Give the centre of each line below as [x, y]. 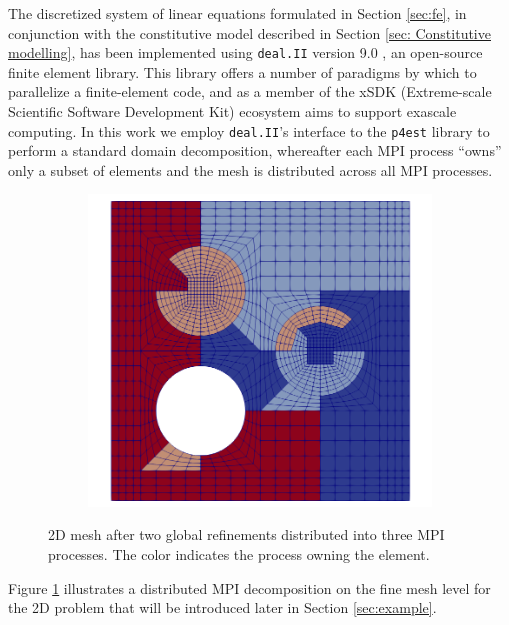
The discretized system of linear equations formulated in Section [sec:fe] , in [237, 13]
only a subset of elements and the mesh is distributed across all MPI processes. [250, 169]
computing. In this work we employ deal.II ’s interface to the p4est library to [249, 130]
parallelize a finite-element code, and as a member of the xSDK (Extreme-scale [250, 91]
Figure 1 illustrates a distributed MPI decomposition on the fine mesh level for [249, 587]
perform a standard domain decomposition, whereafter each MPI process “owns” [255, 150]
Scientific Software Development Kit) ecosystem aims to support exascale [232, 111]
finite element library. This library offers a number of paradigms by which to [242, 71]
